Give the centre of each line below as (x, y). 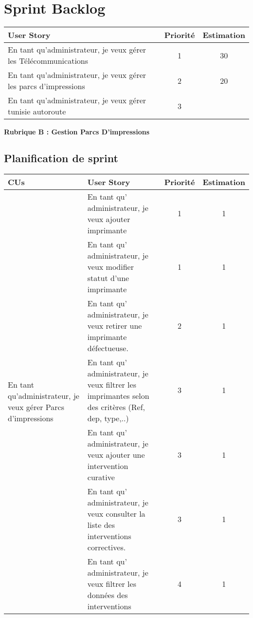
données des (108, 595)
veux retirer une (115, 325)
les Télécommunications (48, 61)
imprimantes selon (118, 395)
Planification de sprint (61, 158)
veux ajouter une (116, 454)
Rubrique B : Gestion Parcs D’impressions (77, 132)
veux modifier (110, 266)
